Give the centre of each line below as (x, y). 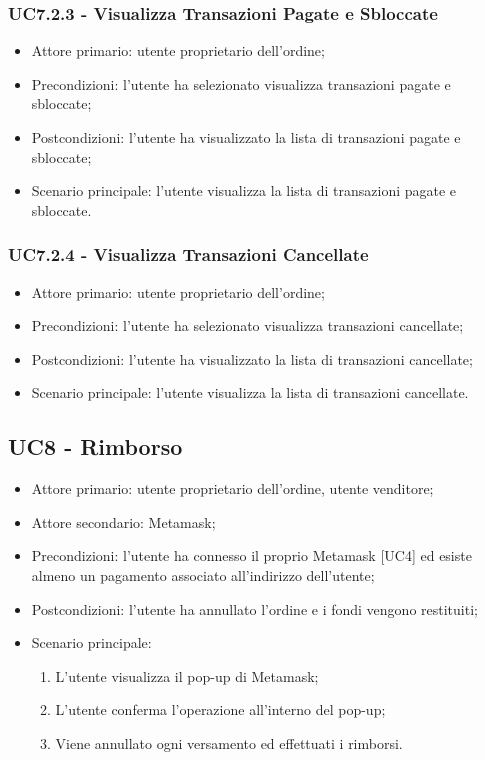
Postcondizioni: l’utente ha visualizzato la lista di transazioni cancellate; (252, 358)
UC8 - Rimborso (95, 446)
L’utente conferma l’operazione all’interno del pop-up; (220, 709)
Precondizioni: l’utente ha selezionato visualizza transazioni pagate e (241, 83)
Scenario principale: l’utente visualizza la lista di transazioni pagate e (244, 190)
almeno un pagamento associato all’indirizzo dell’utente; (203, 574)
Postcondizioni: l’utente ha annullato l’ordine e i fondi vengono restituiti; (254, 608)
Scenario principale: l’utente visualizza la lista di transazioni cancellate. (250, 392)
